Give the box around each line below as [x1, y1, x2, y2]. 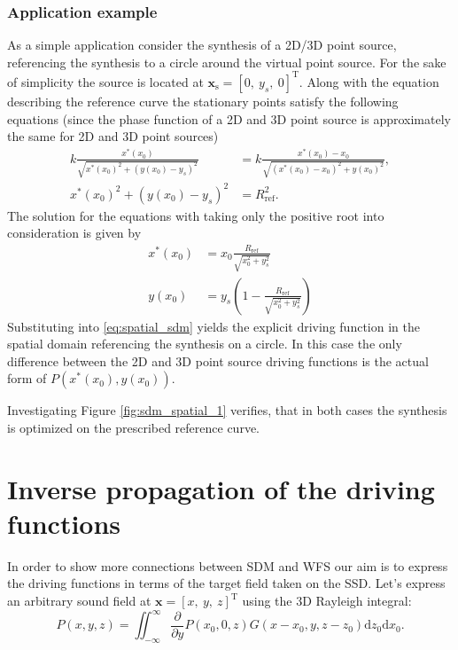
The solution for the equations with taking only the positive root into [7, 206, 384, 224]
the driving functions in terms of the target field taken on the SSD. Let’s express [7, 574, 446, 592]
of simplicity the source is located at [7, 72, 204, 90]
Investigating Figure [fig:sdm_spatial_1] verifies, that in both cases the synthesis [7, 401, 447, 419]
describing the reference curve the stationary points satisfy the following [7, 91, 399, 110]
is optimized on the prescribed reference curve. [7, 418, 260, 436]
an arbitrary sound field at [7, 591, 151, 610]
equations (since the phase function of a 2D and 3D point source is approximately [7, 109, 451, 128]
